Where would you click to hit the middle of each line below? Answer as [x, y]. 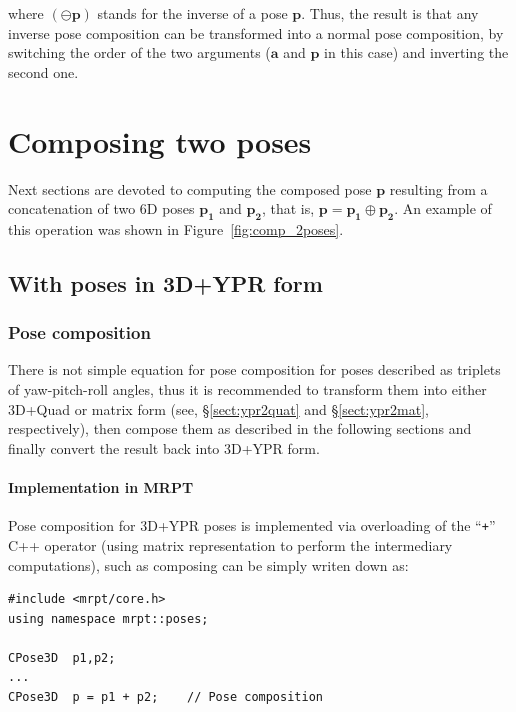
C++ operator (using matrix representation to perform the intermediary [230, 544]
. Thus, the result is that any [390, 13]
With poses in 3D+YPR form [165, 282]
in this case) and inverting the [416, 52]
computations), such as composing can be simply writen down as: [208, 564]
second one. [43, 71]
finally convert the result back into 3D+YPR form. [164, 447]
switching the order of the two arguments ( [139, 52]
